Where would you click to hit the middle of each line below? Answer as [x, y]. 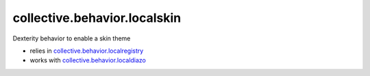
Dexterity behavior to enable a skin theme [72, 38]
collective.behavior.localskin [97, 18]
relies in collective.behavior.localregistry [87, 51]
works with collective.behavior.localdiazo [88, 60]
